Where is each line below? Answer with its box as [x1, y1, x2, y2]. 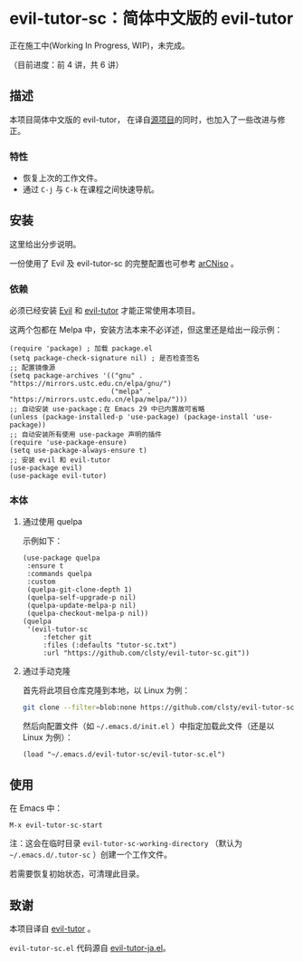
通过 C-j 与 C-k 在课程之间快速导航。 [22, 184, 160, 195]
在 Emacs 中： [9, 803, 63, 813]
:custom [26, 577, 56, 587]
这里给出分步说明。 [9, 238, 81, 249]
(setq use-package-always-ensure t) [9, 446, 147, 456]
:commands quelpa [26, 570, 92, 579]
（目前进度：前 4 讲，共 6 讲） [9, 59, 124, 70]
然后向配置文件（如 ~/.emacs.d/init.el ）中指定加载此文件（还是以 [22, 721, 275, 732]
